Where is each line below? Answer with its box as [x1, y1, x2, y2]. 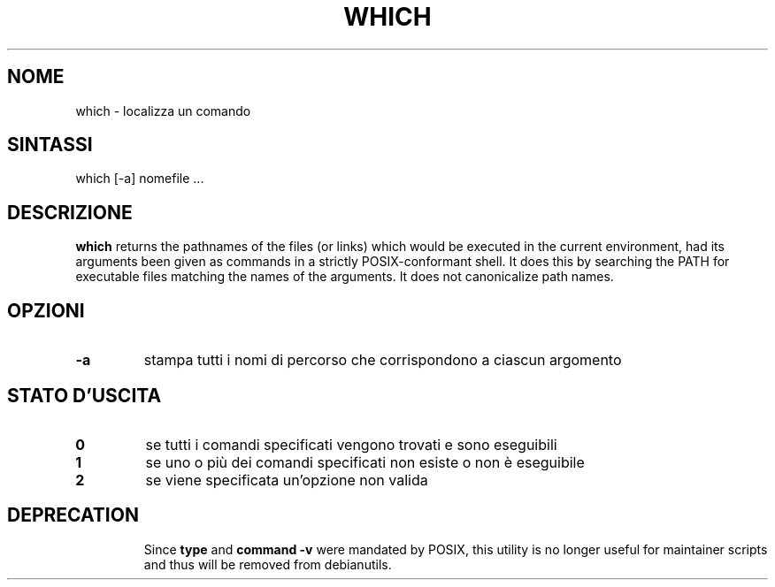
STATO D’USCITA [7, 384, 162, 407]
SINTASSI [7, 133, 93, 156]
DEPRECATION [7, 504, 139, 527]
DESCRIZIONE [7, 201, 133, 224]
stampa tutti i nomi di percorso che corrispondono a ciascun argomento [143, 351, 622, 370]
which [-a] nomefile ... [75, 171, 204, 187]
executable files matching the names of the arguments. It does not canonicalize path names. [75, 269, 614, 285]
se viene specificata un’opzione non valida [145, 470, 428, 489]
